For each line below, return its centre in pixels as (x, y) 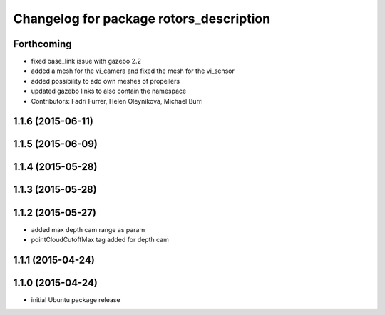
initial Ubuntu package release (76, 299)
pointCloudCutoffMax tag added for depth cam (100, 239)
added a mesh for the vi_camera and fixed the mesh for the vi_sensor (133, 71)
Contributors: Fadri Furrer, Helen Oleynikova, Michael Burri (117, 101)
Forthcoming (42, 44)
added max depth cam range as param (88, 229)
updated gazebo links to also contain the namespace (109, 91)
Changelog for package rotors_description (142, 19)
